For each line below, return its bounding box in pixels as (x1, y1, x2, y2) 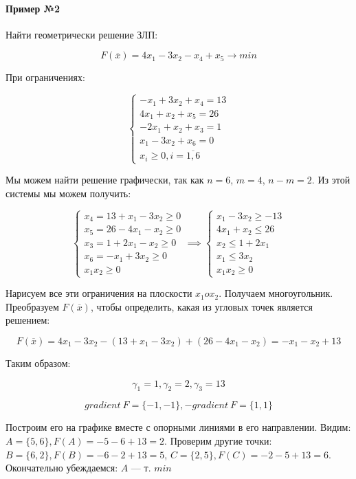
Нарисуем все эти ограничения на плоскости (5, 286, 192, 300)
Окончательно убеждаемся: (5, 460, 118, 475)
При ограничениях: (5, 70, 85, 85)
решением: (5, 313, 50, 327)
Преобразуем (5, 299, 59, 313)
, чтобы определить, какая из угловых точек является (90, 299, 313, 313)
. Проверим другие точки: (164, 434, 272, 447)
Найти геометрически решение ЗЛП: (5, 27, 158, 41)
